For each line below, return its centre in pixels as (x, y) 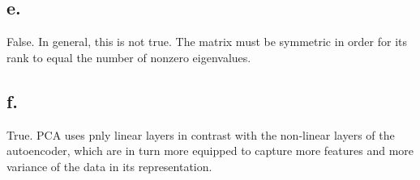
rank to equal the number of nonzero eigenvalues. (129, 57)
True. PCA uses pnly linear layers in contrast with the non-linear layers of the (201, 134)
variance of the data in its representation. (109, 166)
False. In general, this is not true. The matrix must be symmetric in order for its (207, 42)
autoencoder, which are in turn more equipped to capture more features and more (210, 151)
